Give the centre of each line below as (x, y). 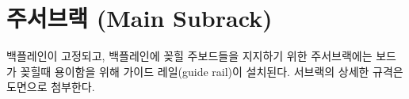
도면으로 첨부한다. (51, 87)
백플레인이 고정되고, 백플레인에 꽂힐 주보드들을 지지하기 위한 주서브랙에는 (189, 56)
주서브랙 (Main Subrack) (140, 18)
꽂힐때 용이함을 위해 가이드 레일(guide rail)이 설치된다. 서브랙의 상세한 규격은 (212, 71)
